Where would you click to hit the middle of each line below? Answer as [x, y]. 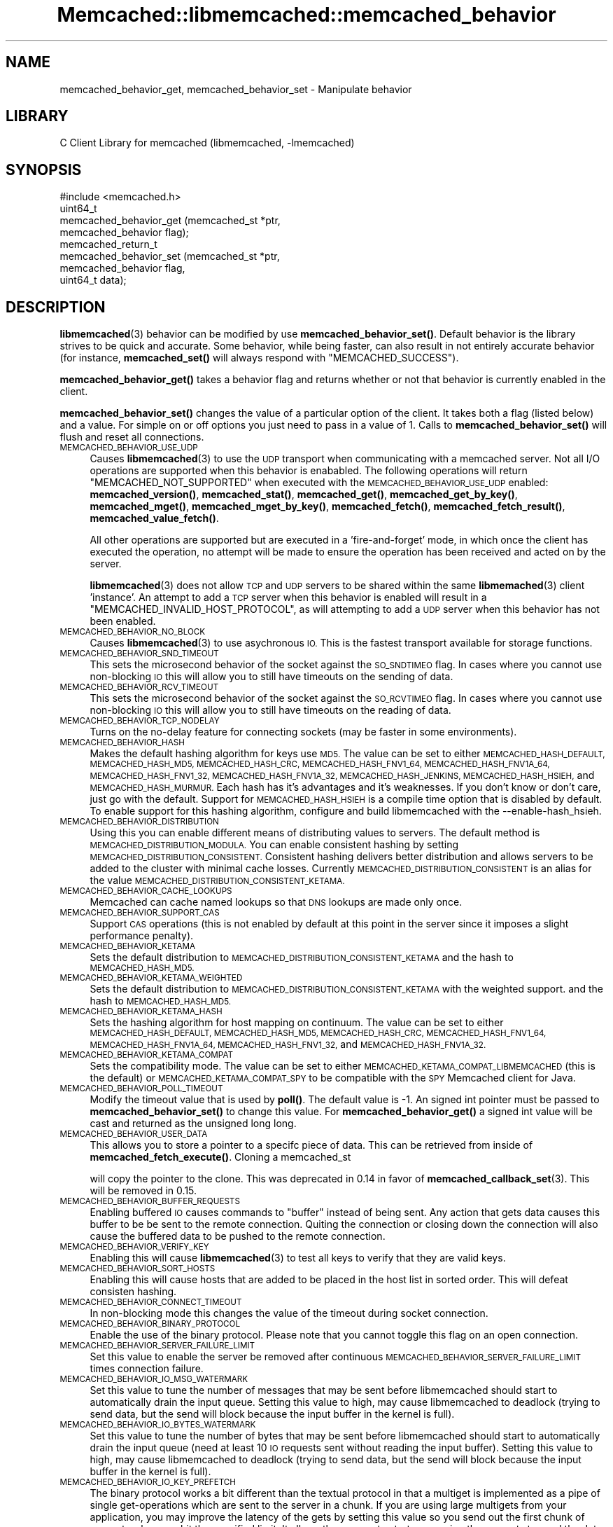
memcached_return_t [108, 244]
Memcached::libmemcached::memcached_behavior [306, 15]
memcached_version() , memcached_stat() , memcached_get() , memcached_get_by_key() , [304, 495]
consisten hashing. [133, 1292]
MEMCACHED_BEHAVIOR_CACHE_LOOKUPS [146, 891]
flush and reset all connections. [132, 437]
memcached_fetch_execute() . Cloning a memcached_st [220, 1157]
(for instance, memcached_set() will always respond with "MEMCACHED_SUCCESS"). [259, 358]
